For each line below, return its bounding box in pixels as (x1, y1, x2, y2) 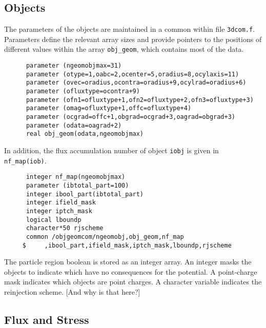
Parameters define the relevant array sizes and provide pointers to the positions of (4, 33, 262, 44)
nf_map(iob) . (4, 155, 47, 166)
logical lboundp (26, 216, 81, 223)
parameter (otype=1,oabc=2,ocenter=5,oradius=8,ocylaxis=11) (26, 70, 239, 78)
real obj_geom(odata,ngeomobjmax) (26, 130, 144, 138)
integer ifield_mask (26, 199, 96, 207)
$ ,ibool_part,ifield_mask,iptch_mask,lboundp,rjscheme (22, 241, 232, 249)
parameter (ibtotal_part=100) (26, 181, 129, 189)
